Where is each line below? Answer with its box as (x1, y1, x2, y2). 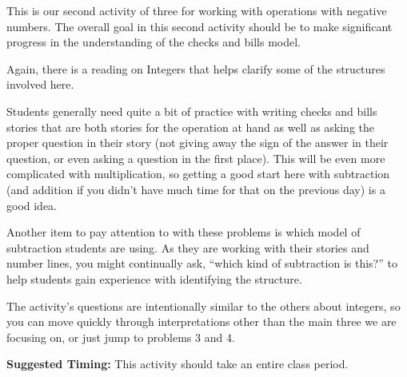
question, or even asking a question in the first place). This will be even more (6, 149, 385, 166)
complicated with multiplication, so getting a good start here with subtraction (6, 165, 390, 182)
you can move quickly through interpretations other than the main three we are (6, 313, 397, 330)
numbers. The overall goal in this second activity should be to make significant (6, 18, 393, 34)
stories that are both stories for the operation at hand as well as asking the (6, 118, 374, 135)
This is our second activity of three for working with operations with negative (6, 2, 387, 18)
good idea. (6, 196, 58, 213)
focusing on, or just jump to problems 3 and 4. (6, 328, 235, 345)
